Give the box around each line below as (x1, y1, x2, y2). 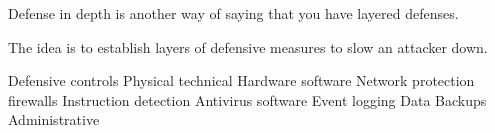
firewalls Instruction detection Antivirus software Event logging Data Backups (8, 89, 487, 110)
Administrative (8, 109, 100, 130)
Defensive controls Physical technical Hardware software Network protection (8, 70, 475, 91)
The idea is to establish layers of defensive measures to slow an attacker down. (8, 36, 488, 57)
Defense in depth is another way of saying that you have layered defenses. (8, 3, 459, 23)
